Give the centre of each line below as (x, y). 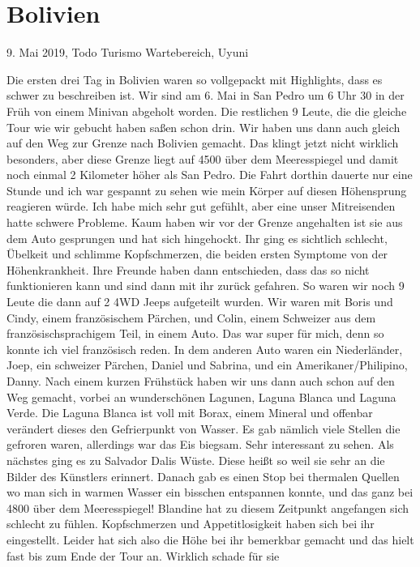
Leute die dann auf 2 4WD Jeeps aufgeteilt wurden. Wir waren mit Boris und (200, 302)
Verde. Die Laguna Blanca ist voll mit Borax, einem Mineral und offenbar (190, 413)
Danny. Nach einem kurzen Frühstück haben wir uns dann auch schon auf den (201, 381)
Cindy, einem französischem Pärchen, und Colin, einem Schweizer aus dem (191, 317)
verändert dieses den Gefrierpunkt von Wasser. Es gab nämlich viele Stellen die (204, 428)
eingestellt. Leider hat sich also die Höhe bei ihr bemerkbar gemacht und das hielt (210, 539)
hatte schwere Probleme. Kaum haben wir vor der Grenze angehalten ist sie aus (205, 222)
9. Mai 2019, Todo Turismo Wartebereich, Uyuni (128, 52)
